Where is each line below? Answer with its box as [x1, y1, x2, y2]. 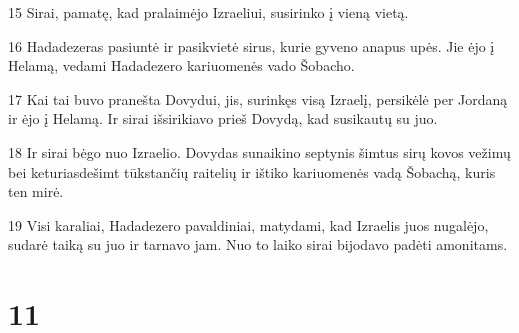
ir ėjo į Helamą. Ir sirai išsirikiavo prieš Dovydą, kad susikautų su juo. [8, 108, 438, 129]
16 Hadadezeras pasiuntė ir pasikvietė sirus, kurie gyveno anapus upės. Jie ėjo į [8, 35, 495, 56]
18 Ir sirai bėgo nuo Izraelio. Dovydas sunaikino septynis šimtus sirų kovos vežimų [8, 141, 511, 162]
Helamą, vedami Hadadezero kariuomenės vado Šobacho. [8, 55, 355, 76]
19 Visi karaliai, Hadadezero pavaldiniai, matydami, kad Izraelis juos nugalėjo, [8, 214, 489, 235]
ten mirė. [8, 181, 64, 202]
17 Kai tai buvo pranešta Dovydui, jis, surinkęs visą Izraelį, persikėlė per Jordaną [8, 88, 508, 109]
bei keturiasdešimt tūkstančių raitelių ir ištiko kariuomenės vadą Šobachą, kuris [8, 161, 496, 182]
